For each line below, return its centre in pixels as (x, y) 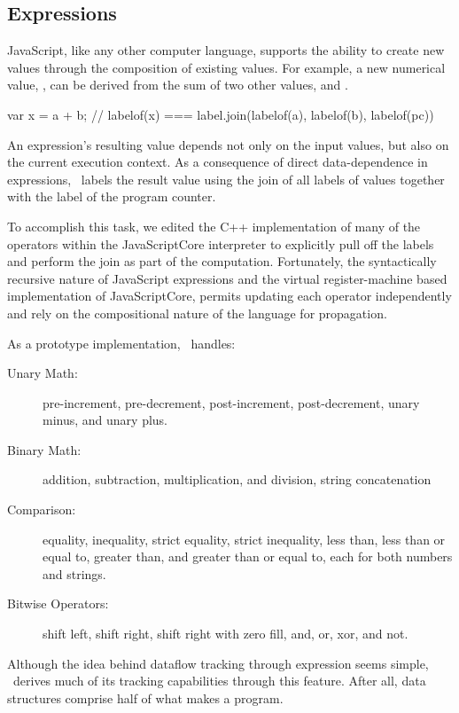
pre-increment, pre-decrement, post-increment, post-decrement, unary (231, 402)
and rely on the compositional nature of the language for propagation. (197, 313)
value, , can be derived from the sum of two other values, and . (178, 85)
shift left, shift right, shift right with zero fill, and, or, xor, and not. (226, 634)
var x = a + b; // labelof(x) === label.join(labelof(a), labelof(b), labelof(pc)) (221, 114)
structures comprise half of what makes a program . (145, 697)
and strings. (74, 573)
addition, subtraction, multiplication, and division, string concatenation (237, 479)
